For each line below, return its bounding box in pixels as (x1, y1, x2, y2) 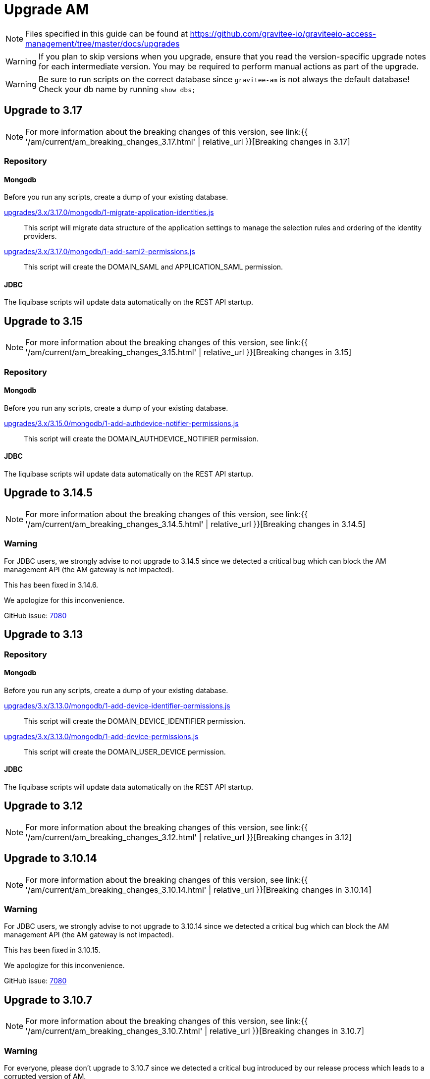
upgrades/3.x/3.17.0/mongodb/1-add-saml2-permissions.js (4, 247, 195, 256)
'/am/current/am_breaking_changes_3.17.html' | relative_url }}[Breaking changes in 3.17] (25, 136, 350, 147)
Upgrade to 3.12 (4, 800, 83, 812)
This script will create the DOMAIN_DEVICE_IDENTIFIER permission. (24, 716, 246, 725)
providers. (24, 232, 57, 241)
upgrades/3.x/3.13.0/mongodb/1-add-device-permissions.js (4, 732, 199, 741)
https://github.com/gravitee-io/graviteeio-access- (190, 28, 376, 39)
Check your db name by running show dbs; (38, 84, 196, 94)
